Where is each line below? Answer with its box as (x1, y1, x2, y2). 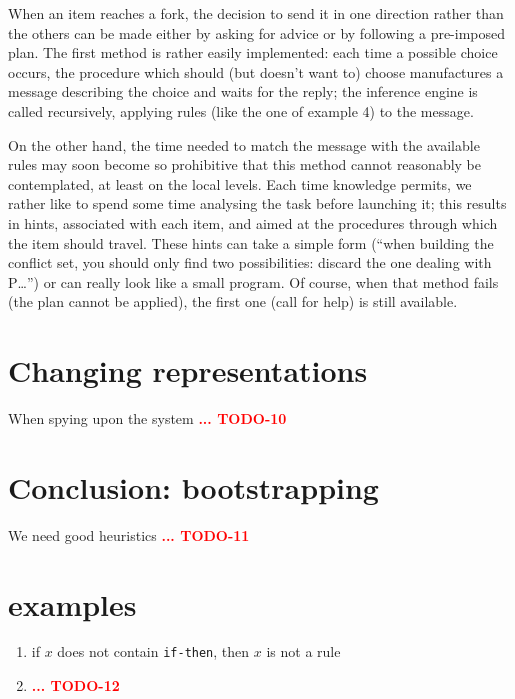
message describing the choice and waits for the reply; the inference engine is (8, 81, 478, 102)
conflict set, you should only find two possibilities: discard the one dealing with (8, 252, 492, 273)
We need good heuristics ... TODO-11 (8, 524, 250, 545)
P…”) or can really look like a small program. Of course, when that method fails (8, 271, 499, 292)
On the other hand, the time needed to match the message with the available (8, 134, 480, 155)
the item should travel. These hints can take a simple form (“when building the (8, 232, 494, 253)
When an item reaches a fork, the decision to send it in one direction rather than (8, 3, 504, 23)
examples (8, 583, 137, 624)
